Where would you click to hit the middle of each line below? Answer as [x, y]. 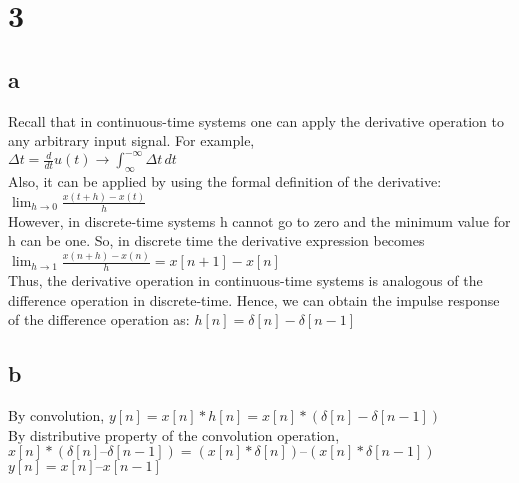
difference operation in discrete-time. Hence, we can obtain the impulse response [254, 299]
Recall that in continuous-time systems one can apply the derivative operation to [256, 120]
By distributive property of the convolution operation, [174, 434]
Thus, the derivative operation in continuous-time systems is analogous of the [245, 280]
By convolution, [56, 415]
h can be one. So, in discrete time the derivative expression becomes [216, 240]
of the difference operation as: [99, 319]
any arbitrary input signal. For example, [131, 140]
